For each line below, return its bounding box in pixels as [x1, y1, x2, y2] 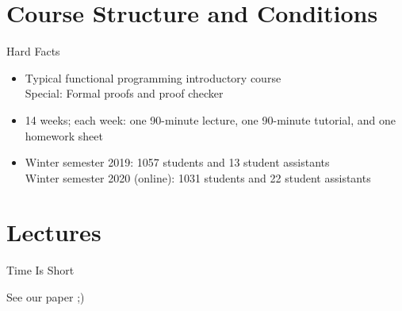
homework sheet [25, 127, 103, 144]
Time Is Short [6, 262, 75, 278]
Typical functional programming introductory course [25, 69, 281, 86]
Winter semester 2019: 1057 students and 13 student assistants [25, 154, 330, 171]
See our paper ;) [6, 289, 85, 305]
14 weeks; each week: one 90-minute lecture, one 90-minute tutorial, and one [25, 111, 396, 128]
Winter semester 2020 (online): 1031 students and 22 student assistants [25, 169, 371, 186]
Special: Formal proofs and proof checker [25, 85, 224, 102]
